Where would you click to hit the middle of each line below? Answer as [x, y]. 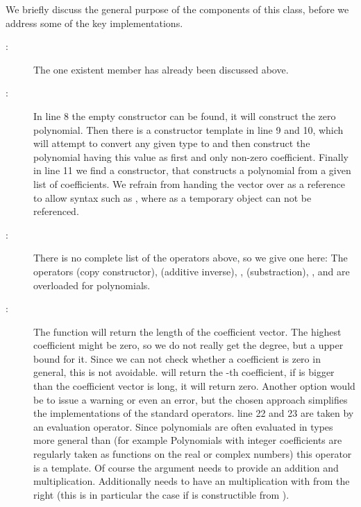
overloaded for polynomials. [92, 285]
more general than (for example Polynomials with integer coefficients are [188, 440]
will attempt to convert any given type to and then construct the [172, 143]
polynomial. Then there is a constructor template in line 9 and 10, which [188, 129]
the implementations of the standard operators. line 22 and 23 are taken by [194, 413]
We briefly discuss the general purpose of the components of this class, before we [177, 9]
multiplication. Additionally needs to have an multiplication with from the [192, 481]
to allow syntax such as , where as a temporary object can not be [173, 197]
